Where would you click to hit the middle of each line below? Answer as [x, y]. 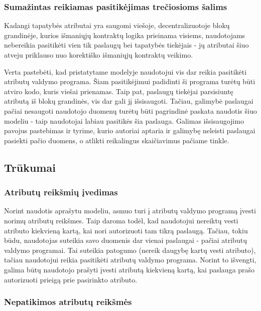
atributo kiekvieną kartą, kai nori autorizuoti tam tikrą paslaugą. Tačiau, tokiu [126, 230]
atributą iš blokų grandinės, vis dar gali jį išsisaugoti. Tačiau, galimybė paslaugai [129, 101]
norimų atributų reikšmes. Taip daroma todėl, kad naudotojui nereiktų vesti [121, 220]
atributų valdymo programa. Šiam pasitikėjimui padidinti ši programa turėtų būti [130, 81]
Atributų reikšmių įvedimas [61, 192]
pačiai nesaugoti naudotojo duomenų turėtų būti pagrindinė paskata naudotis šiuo [130, 110]
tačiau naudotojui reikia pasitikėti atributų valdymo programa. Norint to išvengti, [130, 260]
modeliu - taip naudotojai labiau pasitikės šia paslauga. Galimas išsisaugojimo [124, 120]
